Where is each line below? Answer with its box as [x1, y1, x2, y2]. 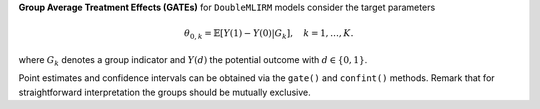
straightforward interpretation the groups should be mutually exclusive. [18, 86, 312, 98]
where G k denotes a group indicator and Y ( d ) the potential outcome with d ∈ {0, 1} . [18, 53, 368, 68]
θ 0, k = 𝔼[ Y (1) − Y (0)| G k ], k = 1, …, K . [183, 28, 354, 41]
